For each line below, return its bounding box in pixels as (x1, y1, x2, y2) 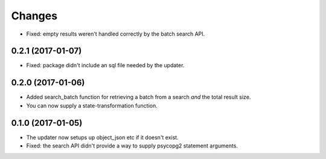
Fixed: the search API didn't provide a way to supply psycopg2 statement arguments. (26, 142, 238, 149)
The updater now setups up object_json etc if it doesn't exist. (26, 134, 179, 141)
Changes (11, 9, 57, 22)
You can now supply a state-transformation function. (26, 102, 158, 109)
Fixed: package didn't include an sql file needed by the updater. (26, 62, 185, 69)
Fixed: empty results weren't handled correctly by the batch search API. (26, 30, 205, 37)
